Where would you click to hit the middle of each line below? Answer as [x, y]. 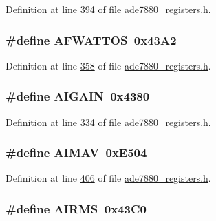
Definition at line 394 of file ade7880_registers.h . [108, 9]
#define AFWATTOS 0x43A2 [91, 40]
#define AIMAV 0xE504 [76, 152]
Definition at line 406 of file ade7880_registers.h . [108, 178]
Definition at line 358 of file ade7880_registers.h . [108, 65]
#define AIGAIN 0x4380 [78, 96]
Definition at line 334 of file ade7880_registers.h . [108, 122]
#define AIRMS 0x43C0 [76, 208]
